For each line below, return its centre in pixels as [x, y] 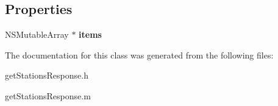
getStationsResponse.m [48, 95]
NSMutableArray [37, 34]
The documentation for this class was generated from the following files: [139, 55]
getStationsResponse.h [47, 75]
